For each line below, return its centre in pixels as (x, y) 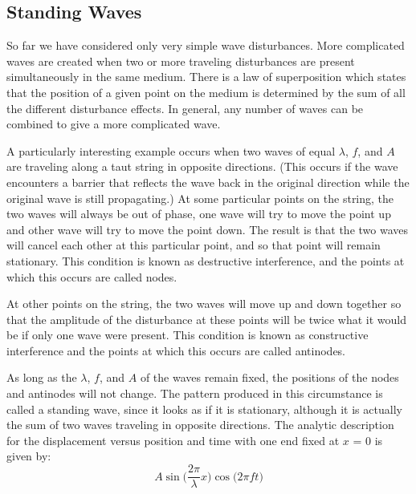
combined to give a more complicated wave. (114, 124)
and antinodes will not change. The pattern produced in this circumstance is (195, 393)
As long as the (42, 377)
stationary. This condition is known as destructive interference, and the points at (206, 260)
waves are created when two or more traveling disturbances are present (181, 61)
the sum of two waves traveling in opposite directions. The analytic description (200, 425)
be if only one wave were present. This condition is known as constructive (188, 335)
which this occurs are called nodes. (92, 276)
